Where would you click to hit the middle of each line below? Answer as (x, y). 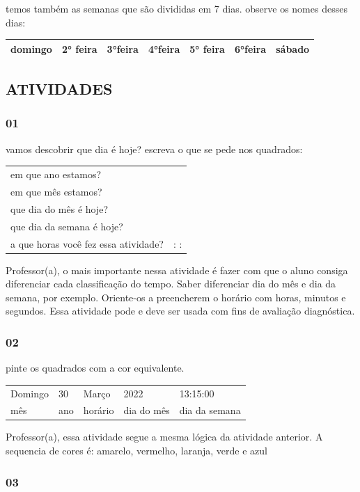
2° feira (79, 48)
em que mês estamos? (56, 191)
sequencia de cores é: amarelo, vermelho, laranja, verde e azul (136, 451)
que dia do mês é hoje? (60, 208)
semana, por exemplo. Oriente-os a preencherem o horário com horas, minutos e (176, 297)
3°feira (123, 48)
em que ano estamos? (56, 174)
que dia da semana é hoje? (67, 226)
